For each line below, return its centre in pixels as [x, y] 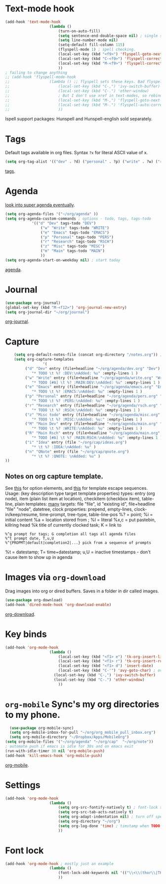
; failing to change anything [36, 72]
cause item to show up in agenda [39, 557]
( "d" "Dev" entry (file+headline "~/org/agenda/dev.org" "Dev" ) [93, 368]
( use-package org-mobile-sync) [42, 728]
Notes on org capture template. [54, 476]
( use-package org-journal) [33, 303]
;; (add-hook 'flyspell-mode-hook [41, 77]
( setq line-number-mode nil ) [88, 40]
